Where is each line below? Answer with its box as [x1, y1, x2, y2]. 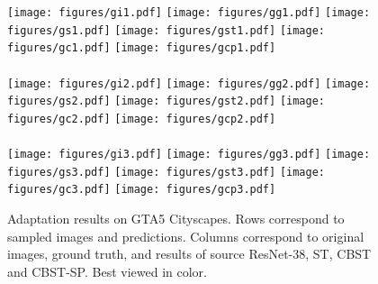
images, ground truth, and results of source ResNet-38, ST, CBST [7, 244, 372, 263]
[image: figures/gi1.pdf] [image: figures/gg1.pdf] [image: [7, 6, 371, 19]
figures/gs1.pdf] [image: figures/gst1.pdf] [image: [7, 23, 325, 37]
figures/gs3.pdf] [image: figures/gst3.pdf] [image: [7, 165, 325, 179]
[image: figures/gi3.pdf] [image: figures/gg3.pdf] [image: [7, 148, 371, 161]
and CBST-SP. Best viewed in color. [7, 261, 207, 280]
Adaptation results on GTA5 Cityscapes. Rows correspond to [7, 209, 345, 228]
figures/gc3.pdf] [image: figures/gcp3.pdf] [7, 183, 276, 197]
